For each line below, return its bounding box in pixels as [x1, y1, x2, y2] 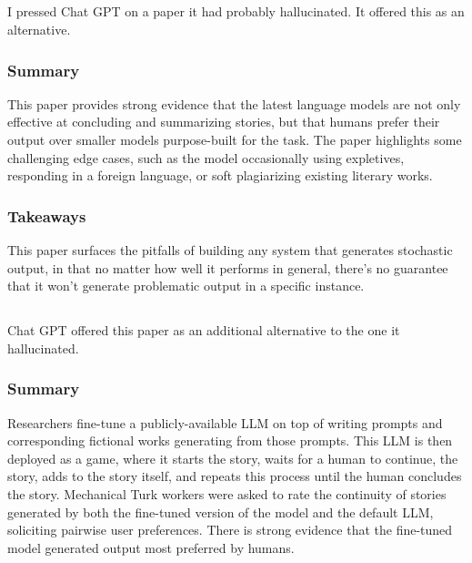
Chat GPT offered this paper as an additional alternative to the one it [7, 321, 400, 340]
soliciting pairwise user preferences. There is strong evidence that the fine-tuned [7, 520, 453, 539]
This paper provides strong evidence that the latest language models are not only [7, 94, 461, 113]
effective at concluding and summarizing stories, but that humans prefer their [7, 112, 440, 131]
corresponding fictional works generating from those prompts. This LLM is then [7, 431, 453, 450]
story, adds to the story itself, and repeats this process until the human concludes [7, 466, 462, 486]
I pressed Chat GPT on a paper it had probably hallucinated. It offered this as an [7, 2, 465, 21]
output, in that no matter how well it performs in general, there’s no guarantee [7, 258, 448, 277]
